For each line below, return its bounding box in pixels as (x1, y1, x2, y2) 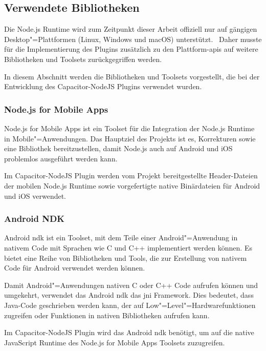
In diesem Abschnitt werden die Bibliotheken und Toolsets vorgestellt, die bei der (4, 71, 260, 81)
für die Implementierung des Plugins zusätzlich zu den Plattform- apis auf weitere (4, 44, 258, 54)
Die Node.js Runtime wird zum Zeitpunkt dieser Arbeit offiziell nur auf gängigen (4, 24, 257, 34)
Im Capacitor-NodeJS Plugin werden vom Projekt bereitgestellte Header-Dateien (4, 170, 258, 181)
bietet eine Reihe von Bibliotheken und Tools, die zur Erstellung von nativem (4, 252, 247, 263)
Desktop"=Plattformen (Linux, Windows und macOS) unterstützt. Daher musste (4, 33, 262, 44)
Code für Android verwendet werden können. (4, 262, 145, 273)
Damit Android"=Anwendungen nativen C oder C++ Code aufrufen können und (4, 279, 258, 290)
